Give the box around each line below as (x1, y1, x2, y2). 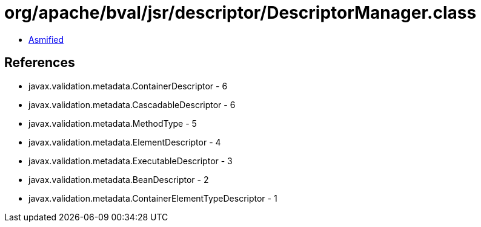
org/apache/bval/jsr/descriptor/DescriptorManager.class (4, 2, 477, 23)
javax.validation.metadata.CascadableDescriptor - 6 (28, 99, 236, 110)
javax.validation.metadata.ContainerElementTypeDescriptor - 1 (28, 193, 277, 203)
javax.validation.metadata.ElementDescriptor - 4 (28, 136, 221, 147)
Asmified (28, 34, 64, 45)
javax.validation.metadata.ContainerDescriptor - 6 (28, 80, 228, 91)
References (4, 55, 75, 71)
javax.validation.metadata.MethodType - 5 (28, 118, 197, 129)
